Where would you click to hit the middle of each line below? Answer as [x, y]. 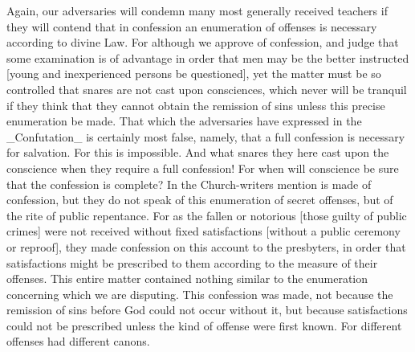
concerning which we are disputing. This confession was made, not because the [200, 294]
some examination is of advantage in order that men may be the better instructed [208, 57]
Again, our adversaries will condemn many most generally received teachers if [197, 10]
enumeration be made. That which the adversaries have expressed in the [184, 121]
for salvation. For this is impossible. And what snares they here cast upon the [198, 152]
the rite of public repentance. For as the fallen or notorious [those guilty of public [207, 215]
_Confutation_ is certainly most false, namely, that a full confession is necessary [206, 136]
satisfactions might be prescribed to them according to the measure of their [192, 262]
